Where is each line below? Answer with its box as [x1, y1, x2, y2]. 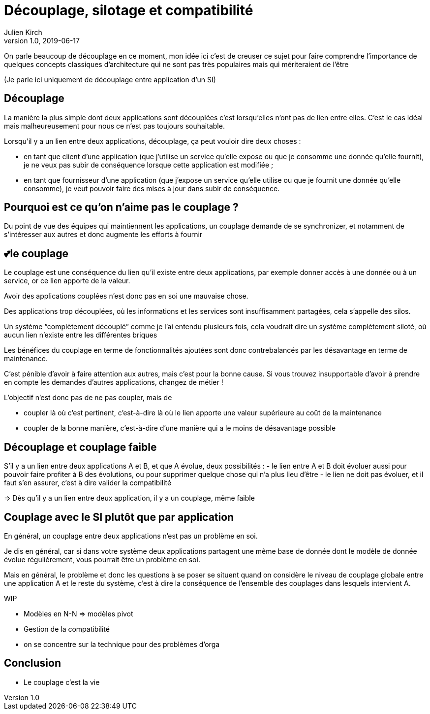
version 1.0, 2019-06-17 [4, 36, 80, 45]
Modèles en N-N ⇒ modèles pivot [24, 609, 133, 618]
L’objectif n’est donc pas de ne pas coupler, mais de [4, 393, 172, 402]
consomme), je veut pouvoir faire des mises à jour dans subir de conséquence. [24, 184, 280, 193]
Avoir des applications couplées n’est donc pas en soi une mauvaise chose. [4, 292, 248, 301]
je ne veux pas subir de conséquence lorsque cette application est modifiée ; [24, 160, 274, 169]
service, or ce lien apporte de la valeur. [4, 276, 130, 285]
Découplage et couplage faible [4, 441, 157, 453]
